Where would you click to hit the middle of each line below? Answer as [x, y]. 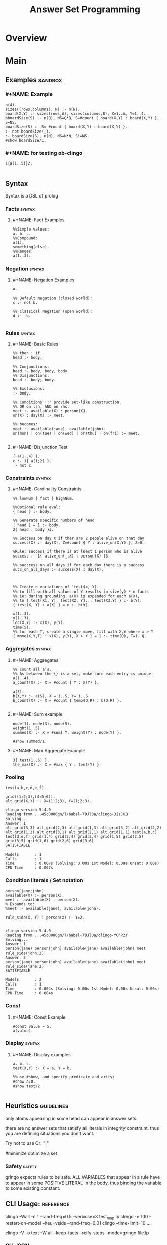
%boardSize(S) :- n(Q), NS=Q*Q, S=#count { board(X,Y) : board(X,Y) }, [82, 118]
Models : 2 [24, 980]
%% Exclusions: [29, 389]
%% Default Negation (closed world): [52, 298]
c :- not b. [25, 302]
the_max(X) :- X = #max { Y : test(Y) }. [57, 764]
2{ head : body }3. [33, 530]
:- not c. [23, 466]
